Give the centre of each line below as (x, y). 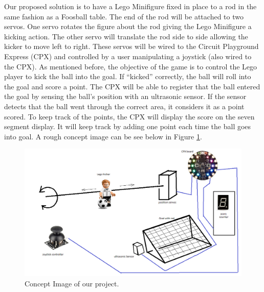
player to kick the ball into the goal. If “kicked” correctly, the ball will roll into (128, 76)
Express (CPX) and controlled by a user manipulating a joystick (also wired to (128, 56)
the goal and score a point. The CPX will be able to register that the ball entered (132, 86)
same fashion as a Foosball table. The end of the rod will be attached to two (124, 16)
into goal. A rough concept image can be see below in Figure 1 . (103, 136)
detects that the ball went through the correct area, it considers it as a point (124, 106)
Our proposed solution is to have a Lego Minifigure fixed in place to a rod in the (130, 6)
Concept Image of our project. (72, 283)
